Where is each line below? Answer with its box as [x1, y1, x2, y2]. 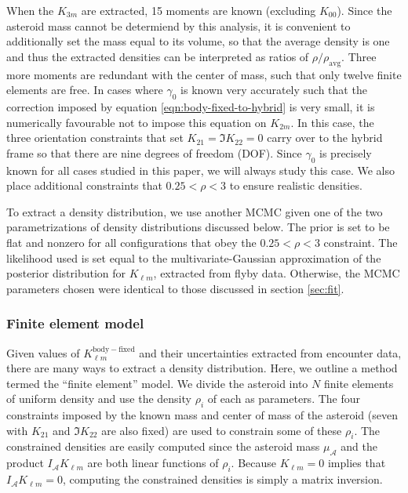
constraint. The [323, 234, 398, 250]
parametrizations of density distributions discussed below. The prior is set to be [6, 219, 390, 235]
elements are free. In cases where [6, 82, 163, 98]
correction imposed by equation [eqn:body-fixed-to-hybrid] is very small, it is [6, 98, 375, 114]
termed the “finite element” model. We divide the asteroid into [6, 375, 308, 391]
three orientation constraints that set [6, 129, 184, 146]
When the [6, 2, 54, 18]
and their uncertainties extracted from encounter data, [139, 344, 402, 361]
